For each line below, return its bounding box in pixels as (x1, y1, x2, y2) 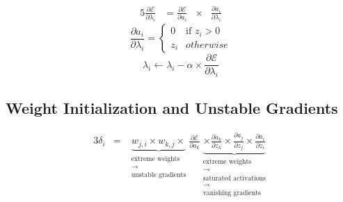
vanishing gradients (202, 190, 261, 197)
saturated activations (202, 174, 266, 182)
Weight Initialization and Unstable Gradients (6, 96, 338, 118)
